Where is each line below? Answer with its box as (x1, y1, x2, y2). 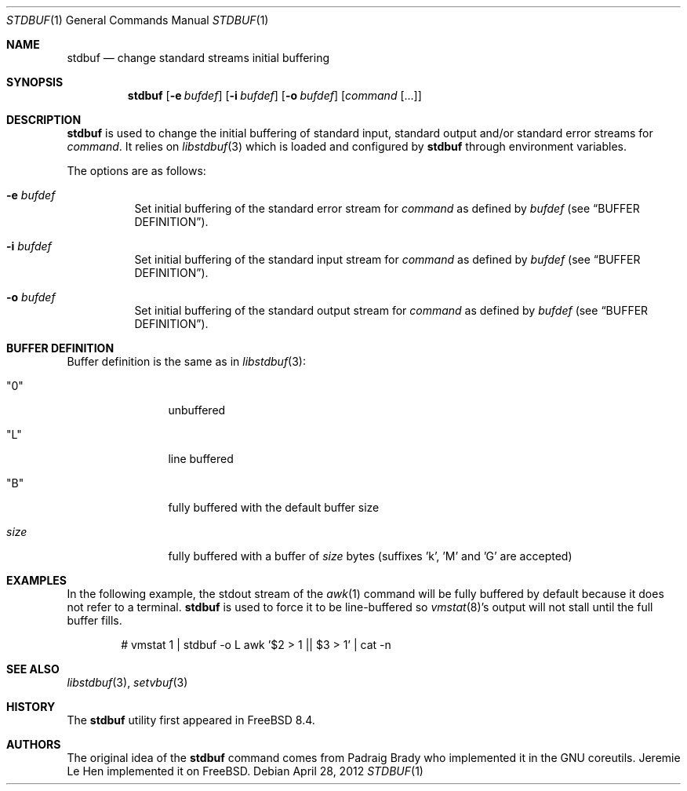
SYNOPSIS (6, 75, 64, 89)
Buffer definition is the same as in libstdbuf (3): (67, 355, 307, 368)
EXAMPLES (6, 574, 67, 587)
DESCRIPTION (6, 113, 82, 126)
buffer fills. (67, 614, 122, 627)
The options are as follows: (67, 164, 206, 177)
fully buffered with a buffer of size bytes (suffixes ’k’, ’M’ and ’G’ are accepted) (168, 549, 572, 563)
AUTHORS (6, 738, 61, 751)
